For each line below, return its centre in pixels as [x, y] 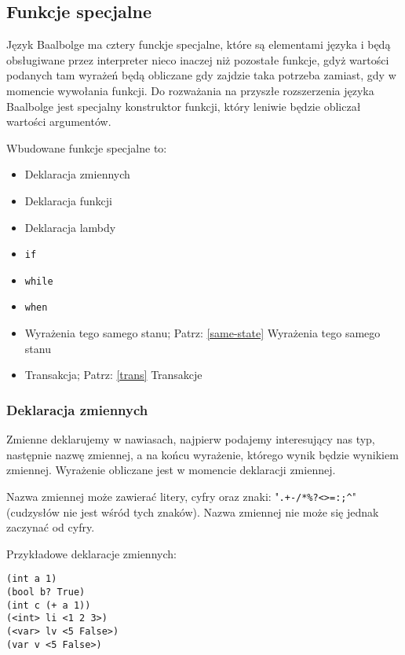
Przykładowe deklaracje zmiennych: [91, 553]
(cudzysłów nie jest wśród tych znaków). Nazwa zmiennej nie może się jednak [193, 511]
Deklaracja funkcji [68, 200]
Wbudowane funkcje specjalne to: [87, 147]
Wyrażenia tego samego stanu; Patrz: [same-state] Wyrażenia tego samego [202, 333]
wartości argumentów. [59, 121]
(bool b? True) [46, 592]
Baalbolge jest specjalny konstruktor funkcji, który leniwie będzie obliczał [184, 106]
